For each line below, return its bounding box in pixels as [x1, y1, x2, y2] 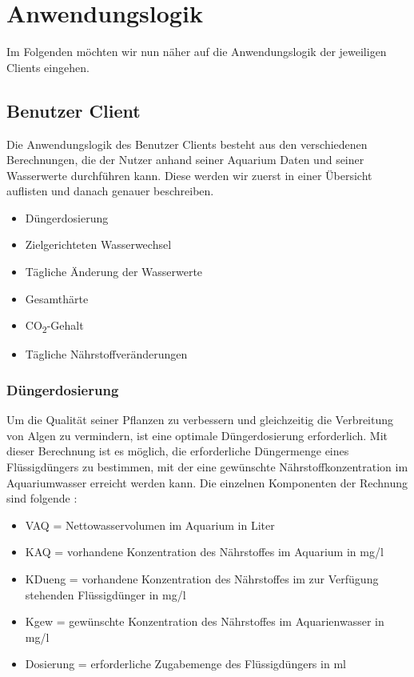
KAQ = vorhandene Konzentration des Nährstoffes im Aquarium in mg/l [25, 543, 384, 560]
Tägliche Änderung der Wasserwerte [25, 263, 203, 280]
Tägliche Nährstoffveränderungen [25, 346, 188, 363]
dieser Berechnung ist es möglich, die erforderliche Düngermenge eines [6, 443, 349, 459]
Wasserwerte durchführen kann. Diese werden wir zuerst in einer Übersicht [6, 166, 372, 183]
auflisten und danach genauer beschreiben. [6, 182, 214, 199]
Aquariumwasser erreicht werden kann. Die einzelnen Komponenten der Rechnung [6, 474, 408, 491]
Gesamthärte [25, 290, 89, 306]
